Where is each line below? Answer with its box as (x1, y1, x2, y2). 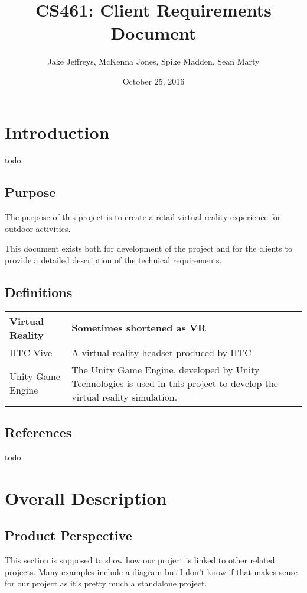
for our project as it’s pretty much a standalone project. (5, 577, 207, 589)
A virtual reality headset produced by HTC (71, 345, 252, 359)
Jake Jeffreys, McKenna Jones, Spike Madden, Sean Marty (47, 55, 260, 67)
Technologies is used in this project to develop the (71, 376, 278, 390)
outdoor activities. (5, 222, 71, 234)
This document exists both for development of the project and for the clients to (5, 242, 292, 254)
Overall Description (5, 485, 167, 510)
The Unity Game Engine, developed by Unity (71, 362, 260, 376)
